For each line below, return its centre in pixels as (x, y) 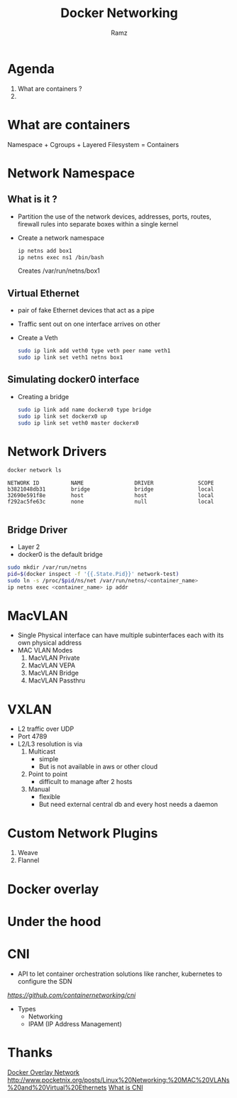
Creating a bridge (43, 396)
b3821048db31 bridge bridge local (111, 489)
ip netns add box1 (45, 251)
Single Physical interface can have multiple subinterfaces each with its (121, 635)
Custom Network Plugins (83, 833)
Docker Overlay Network (44, 1072)
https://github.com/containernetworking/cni (72, 995)
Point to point (48, 774)
